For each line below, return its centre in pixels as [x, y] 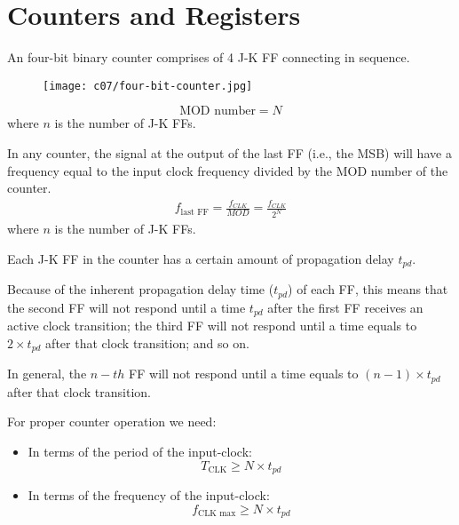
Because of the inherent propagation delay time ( [141, 289]
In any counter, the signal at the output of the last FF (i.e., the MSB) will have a [229, 152]
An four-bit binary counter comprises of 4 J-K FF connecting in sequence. [209, 57]
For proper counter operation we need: [112, 422]
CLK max [217, 514]
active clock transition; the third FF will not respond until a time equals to [212, 326]
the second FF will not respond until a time [127, 307]
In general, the [47, 374]
